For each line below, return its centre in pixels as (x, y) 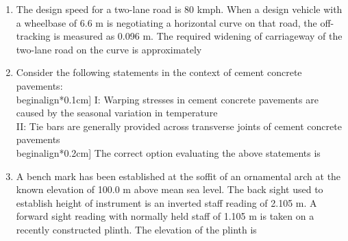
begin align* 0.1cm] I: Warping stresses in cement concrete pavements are (167, 99)
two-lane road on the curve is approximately (109, 49)
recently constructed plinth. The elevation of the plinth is (136, 229)
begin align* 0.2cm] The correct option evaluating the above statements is (168, 152)
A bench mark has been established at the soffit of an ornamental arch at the (178, 176)
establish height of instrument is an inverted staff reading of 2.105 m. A (166, 202)
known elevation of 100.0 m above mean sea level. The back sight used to (170, 189)
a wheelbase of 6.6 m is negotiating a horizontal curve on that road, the (166, 22)
